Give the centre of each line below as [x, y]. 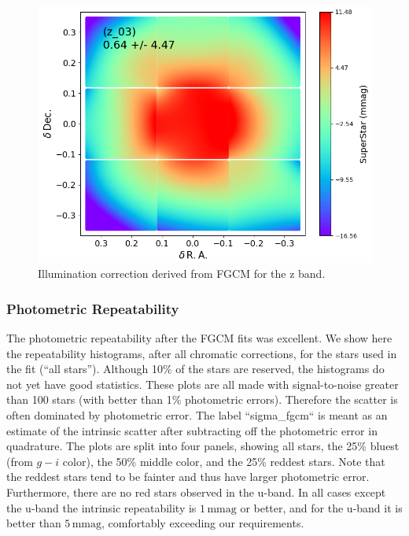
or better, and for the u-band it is [321, 507]
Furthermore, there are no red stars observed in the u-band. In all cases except [196, 492]
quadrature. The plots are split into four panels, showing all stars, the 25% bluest [203, 446]
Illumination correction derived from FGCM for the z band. [182, 274]
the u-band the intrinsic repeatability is [101, 507]
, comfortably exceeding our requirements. [203, 523]
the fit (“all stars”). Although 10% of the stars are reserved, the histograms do [195, 369]
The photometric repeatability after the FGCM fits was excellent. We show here [199, 338]
